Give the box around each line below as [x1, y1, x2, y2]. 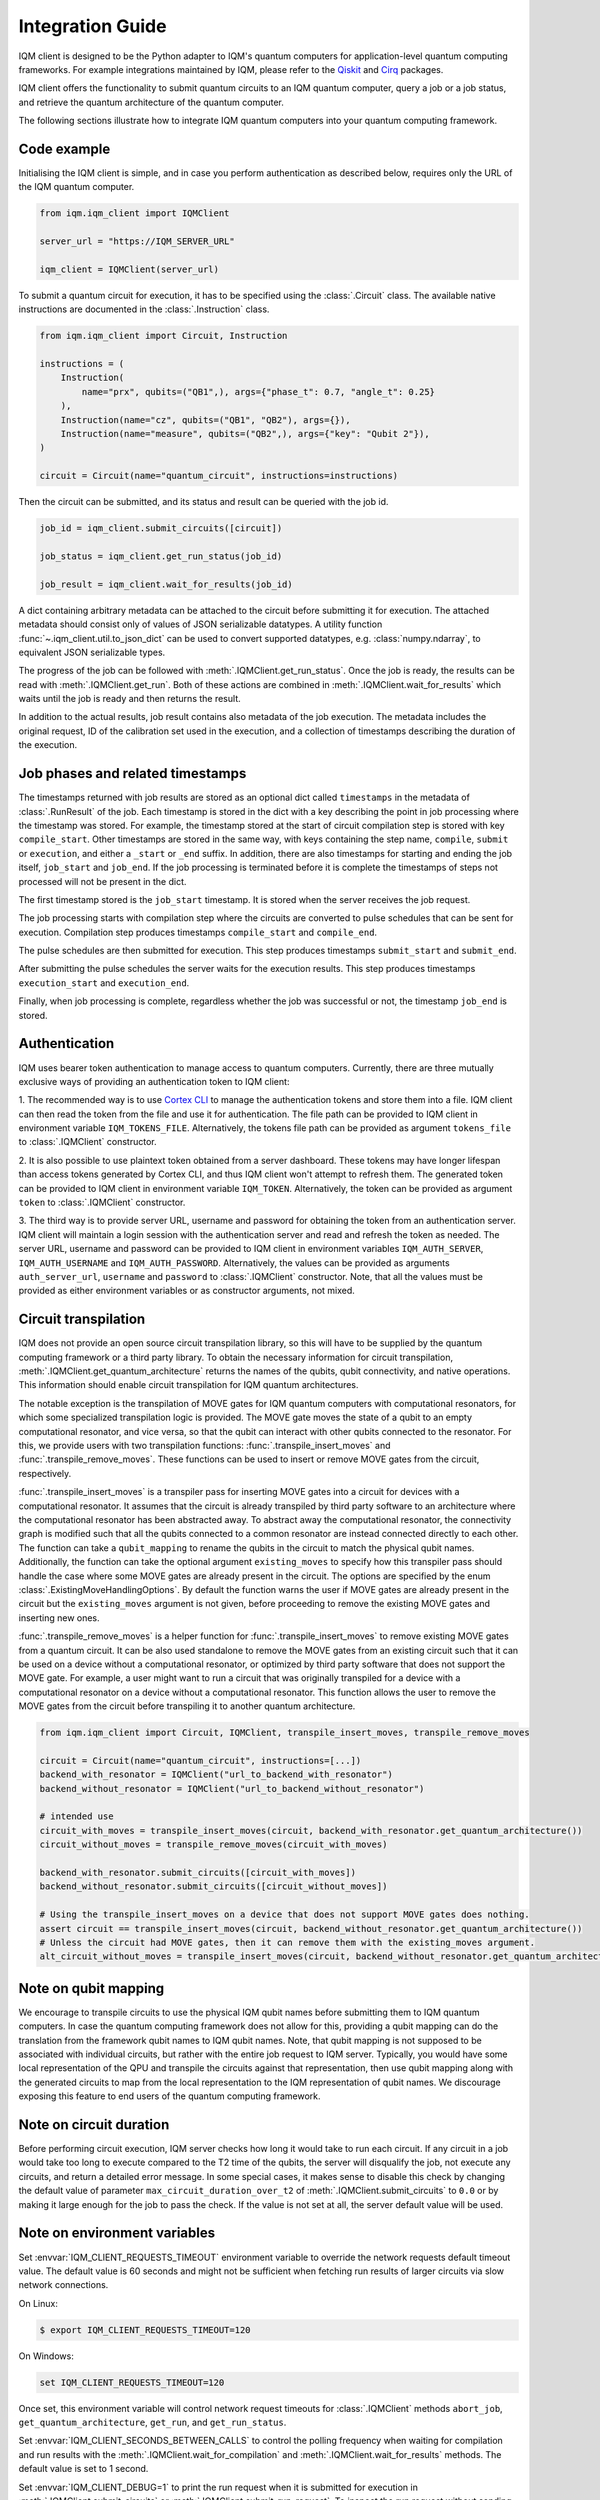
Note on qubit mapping [18, 1980, 165, 1997]
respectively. [18, 1467, 72, 1479]
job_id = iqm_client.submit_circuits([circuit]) [39, 523, 283, 534]
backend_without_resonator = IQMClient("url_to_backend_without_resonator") [39, 1783, 425, 1794]
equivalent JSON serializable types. [18, 646, 166, 658]
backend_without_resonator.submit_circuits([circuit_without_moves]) [39, 1881, 388, 1892]
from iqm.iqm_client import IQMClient [39, 208, 230, 219]
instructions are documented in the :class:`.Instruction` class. [18, 303, 270, 315]
